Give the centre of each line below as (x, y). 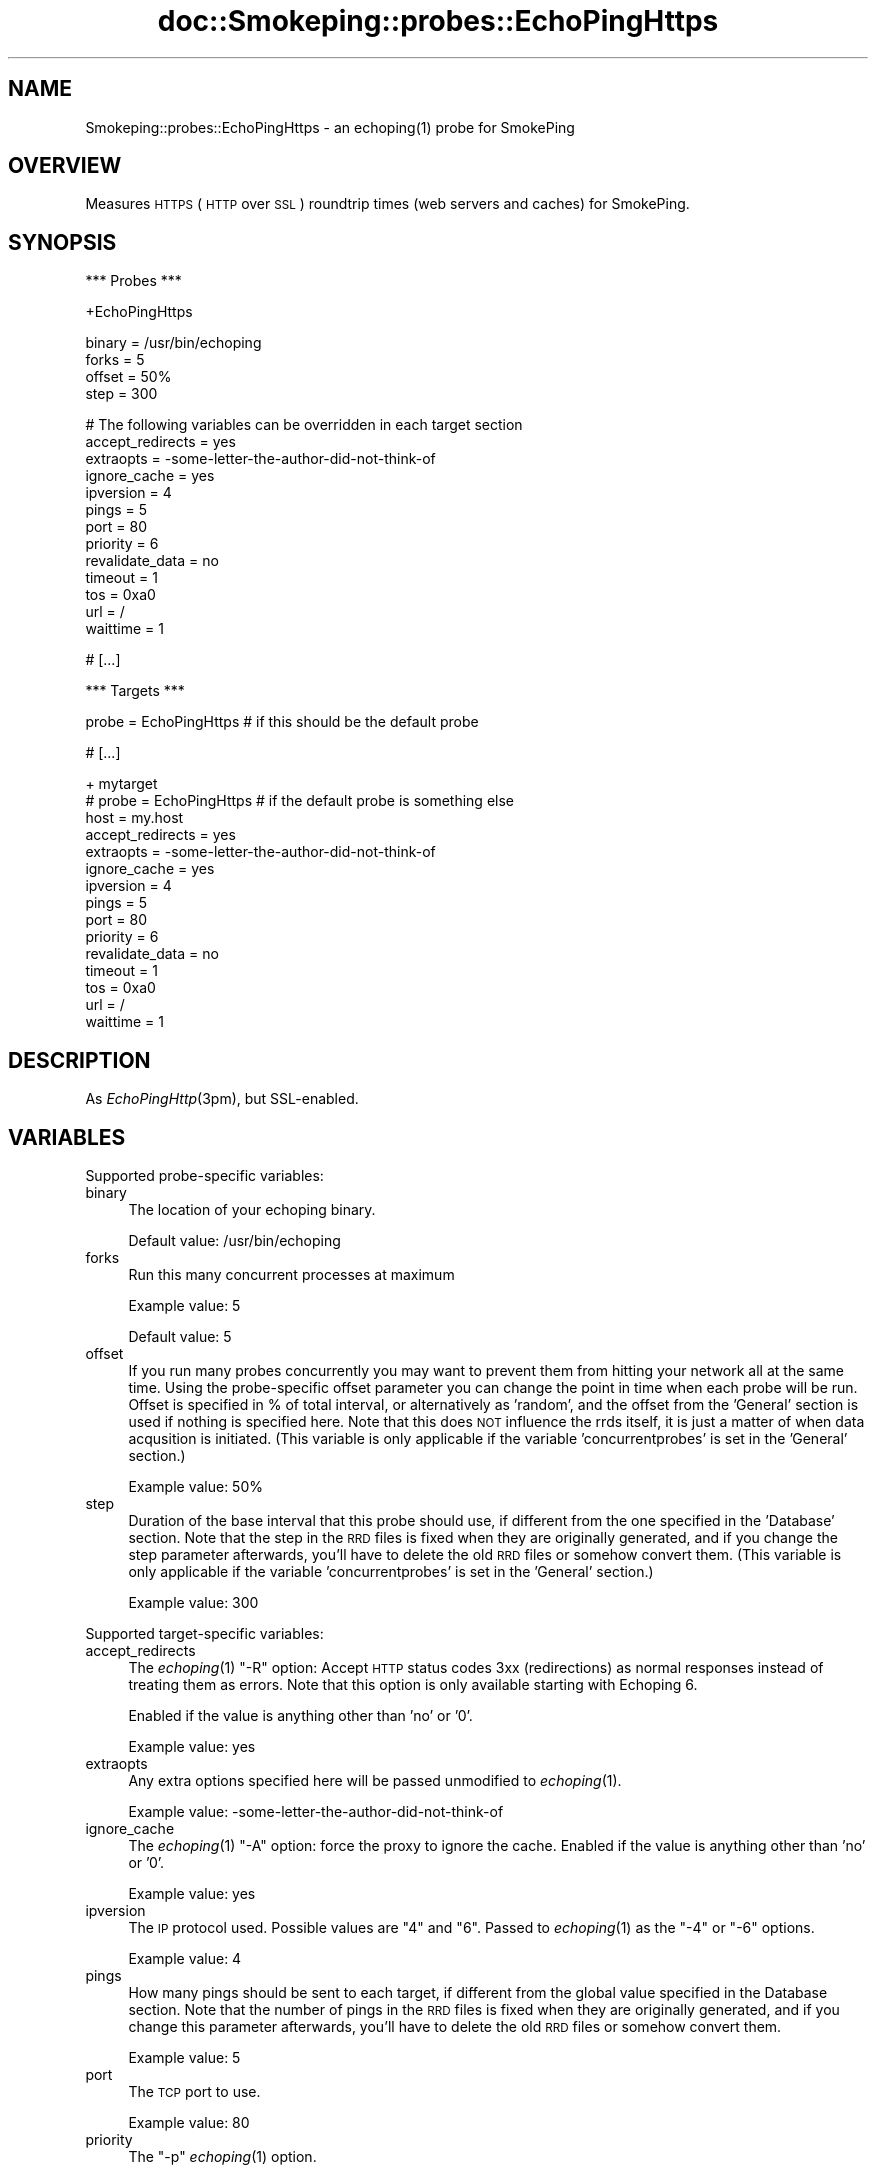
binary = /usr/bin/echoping (173, 343)
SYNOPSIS (62, 242)
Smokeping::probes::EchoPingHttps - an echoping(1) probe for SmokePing (330, 127)
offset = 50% (128, 377)
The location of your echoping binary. (252, 1209)
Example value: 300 (193, 1602)
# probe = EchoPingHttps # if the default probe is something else (299, 801)
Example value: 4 (185, 1958)
